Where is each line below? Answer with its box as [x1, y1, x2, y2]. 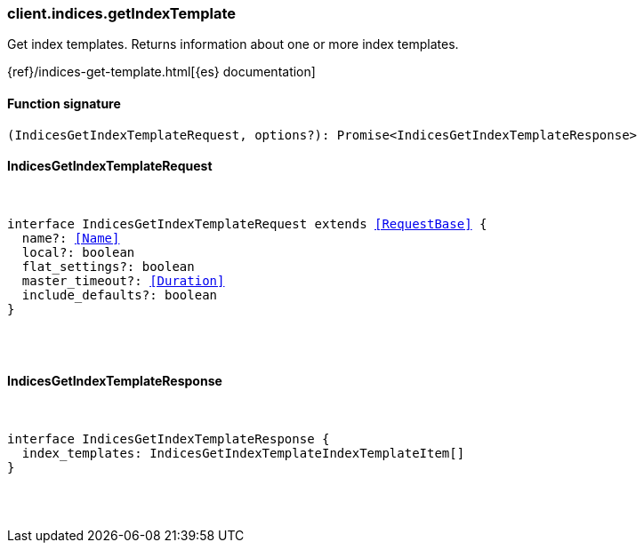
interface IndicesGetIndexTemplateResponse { [7, 432, 330, 447]
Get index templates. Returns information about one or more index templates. [7, 36, 459, 52]
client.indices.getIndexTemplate [7, 4, 236, 22]
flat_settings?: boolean [21, 259, 195, 274]
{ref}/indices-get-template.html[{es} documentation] [7, 64, 316, 80]
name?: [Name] [21, 230, 120, 245]
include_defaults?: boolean [21, 287, 218, 302]
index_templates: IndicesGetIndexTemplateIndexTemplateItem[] [21, 446, 465, 461]
